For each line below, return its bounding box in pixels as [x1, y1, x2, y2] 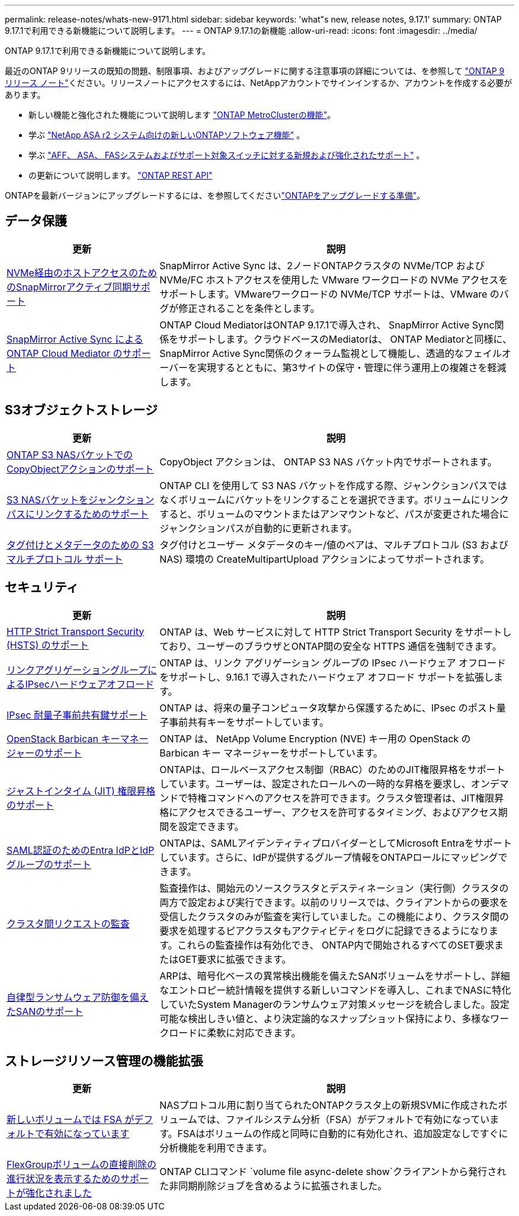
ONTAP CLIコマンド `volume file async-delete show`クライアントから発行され [159, 1166, 507, 1178]
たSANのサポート [7, 1005, 84, 1017]
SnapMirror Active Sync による [7, 333, 143, 345]
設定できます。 [178, 820, 244, 832]
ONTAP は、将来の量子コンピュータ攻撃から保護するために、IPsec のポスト [159, 701, 496, 714]
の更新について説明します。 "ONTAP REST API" [28, 170, 213, 180]
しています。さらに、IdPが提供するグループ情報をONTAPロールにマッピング [159, 851, 498, 863]
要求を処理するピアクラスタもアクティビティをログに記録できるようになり [159, 924, 489, 937]
